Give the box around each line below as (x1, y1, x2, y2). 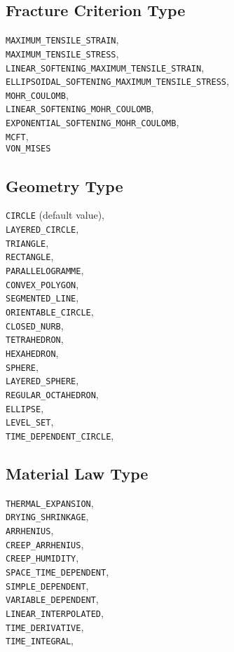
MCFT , (6, 128, 29, 143)
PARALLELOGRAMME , (6, 262, 84, 277)
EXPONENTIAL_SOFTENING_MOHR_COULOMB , (6, 115, 179, 130)
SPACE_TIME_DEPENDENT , (6, 564, 109, 578)
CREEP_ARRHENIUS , (6, 536, 84, 551)
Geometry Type (6, 175, 123, 196)
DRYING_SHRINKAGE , (6, 509, 89, 524)
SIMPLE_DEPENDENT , (6, 578, 89, 592)
